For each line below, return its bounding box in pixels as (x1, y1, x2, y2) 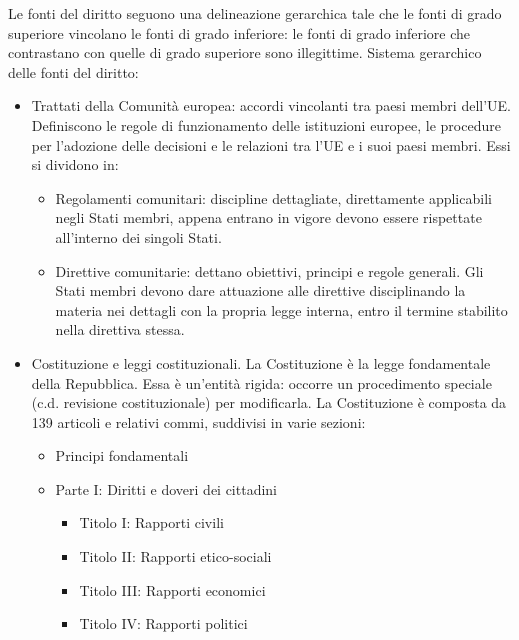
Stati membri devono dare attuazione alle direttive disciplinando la (55, 280, 466, 301)
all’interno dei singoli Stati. (55, 226, 222, 247)
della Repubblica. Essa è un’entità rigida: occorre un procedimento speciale (31, 372, 492, 393)
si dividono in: (31, 154, 119, 175)
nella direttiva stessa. (55, 319, 185, 340)
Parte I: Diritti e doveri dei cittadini (55, 478, 278, 499)
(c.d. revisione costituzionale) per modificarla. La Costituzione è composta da (31, 392, 507, 413)
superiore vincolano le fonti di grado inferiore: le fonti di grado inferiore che (8, 22, 471, 43)
